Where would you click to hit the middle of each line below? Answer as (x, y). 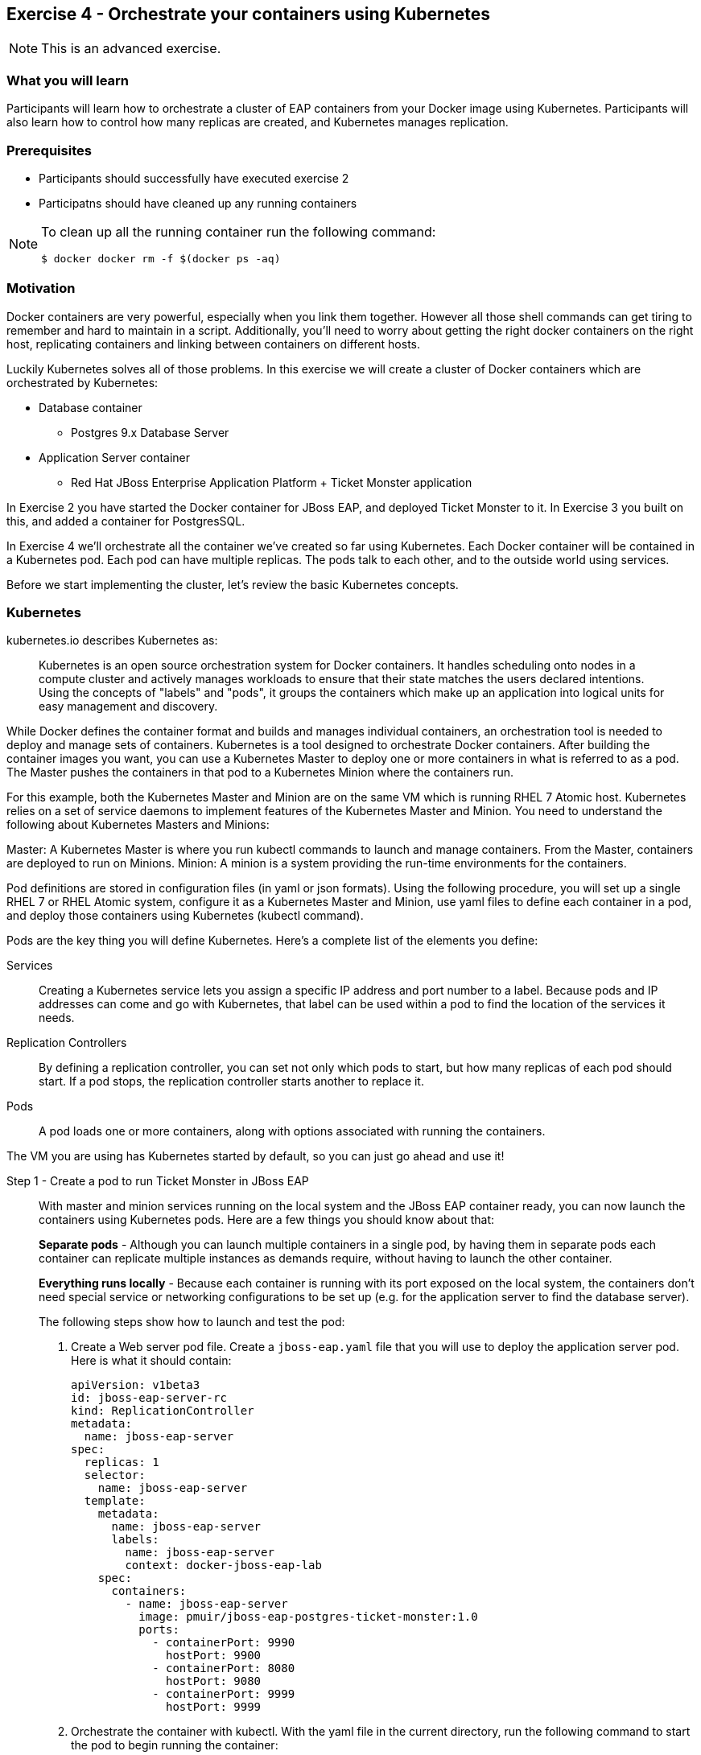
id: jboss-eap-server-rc (149, 1398)
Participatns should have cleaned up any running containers (198, 203)
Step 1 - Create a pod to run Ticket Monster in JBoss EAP (158, 1181)
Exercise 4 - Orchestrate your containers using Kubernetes (249, 14)
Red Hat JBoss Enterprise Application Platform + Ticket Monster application (272, 482)
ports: (159, 1630)
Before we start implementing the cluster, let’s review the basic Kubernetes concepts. (233, 584)
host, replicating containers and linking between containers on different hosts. (213, 344)
